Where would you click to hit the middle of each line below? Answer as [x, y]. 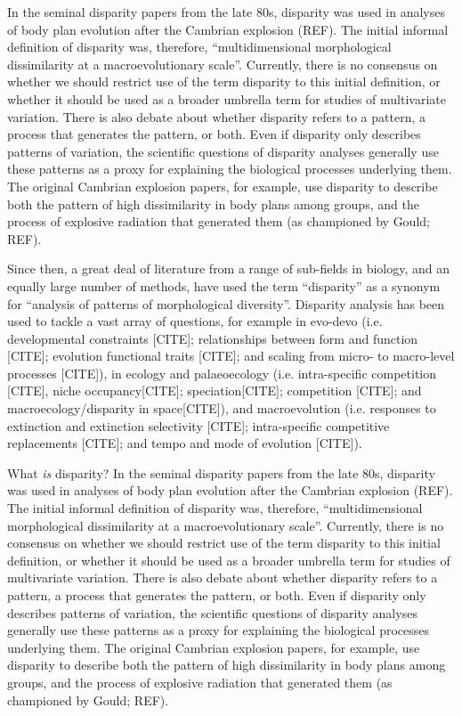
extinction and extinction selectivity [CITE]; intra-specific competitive [199, 425]
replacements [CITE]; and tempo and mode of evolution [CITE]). [185, 443]
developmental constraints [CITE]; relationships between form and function [213, 338]
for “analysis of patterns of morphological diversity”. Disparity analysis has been [226, 303]
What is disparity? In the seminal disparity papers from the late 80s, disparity [221, 472]
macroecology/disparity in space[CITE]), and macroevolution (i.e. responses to [222, 408]
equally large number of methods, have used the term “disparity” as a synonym [224, 285]
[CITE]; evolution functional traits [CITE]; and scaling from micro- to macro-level [231, 356]
